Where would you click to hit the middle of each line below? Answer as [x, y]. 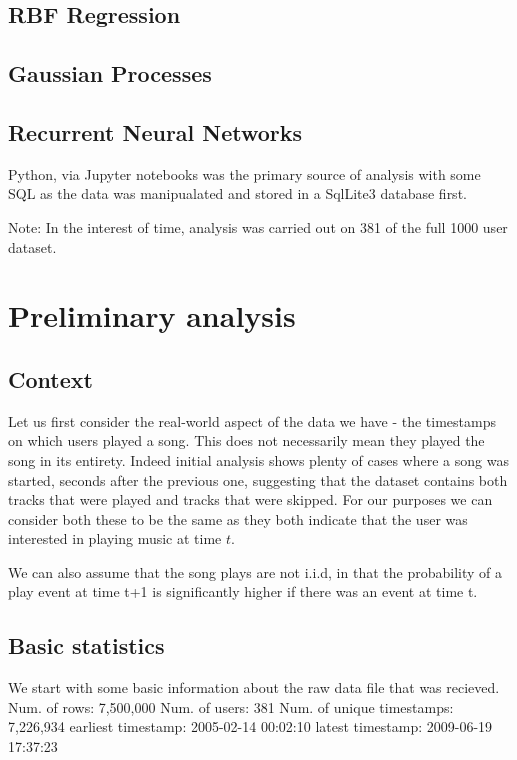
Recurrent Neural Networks [155, 131]
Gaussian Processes [110, 73]
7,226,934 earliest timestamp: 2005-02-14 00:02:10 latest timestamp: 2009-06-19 [250, 726]
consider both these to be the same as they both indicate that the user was [238, 518]
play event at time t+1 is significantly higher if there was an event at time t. [243, 591]
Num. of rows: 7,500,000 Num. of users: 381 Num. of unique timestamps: [231, 706]
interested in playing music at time [115, 538]
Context [50, 378]
